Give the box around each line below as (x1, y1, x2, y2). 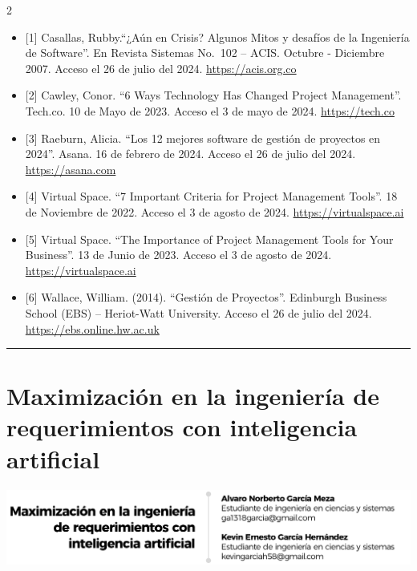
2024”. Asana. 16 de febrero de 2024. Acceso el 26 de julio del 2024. (25, 145, 356, 162)
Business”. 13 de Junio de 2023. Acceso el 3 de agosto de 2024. (25, 246, 332, 263)
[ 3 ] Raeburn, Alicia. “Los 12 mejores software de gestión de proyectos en (25, 129, 381, 146)
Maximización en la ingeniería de (6, 379, 379, 412)
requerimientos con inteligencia (6, 411, 358, 443)
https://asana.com (25, 160, 116, 177)
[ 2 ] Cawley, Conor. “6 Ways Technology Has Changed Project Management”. (25, 87, 402, 103)
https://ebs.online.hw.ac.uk (25, 320, 160, 337)
